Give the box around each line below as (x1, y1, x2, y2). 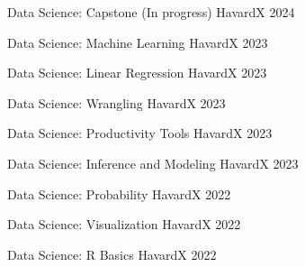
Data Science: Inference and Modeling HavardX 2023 (7, 153, 299, 172)
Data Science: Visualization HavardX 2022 (7, 215, 241, 234)
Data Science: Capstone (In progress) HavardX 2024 (7, 3, 295, 21)
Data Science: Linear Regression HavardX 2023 (7, 63, 267, 82)
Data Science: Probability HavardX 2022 (7, 184, 231, 203)
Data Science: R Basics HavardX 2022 (7, 244, 217, 263)
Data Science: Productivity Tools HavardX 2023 (7, 124, 273, 143)
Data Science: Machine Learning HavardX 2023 (7, 32, 268, 51)
